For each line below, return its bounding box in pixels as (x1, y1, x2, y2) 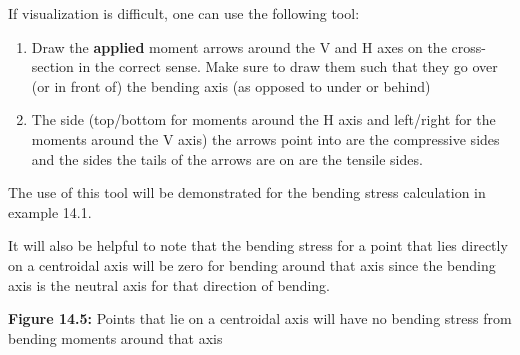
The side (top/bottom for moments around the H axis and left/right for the (31, 109, 496, 130)
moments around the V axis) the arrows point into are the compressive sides (31, 128, 500, 149)
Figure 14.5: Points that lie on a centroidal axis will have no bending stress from (8, 308, 512, 329)
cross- (451, 36, 486, 57)
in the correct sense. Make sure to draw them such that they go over (78, 56, 498, 77)
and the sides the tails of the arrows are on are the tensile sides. (31, 148, 423, 169)
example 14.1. (8, 201, 92, 222)
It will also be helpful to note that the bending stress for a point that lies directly (8, 235, 508, 256)
